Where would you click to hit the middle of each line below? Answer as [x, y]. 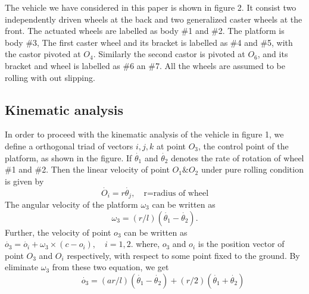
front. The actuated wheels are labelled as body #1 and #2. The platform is [145, 31]
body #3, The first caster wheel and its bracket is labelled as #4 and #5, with [149, 42]
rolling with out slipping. [50, 77]
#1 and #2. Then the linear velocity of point [87, 169]
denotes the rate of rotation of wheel [238, 157]
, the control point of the [244, 146]
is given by [24, 181]
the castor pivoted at [43, 54]
